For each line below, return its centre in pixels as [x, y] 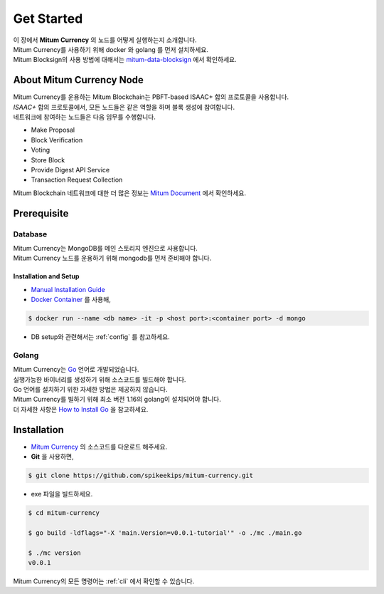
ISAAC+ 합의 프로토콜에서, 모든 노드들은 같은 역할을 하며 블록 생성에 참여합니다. [124, 107]
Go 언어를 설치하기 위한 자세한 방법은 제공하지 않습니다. [90, 389]
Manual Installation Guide [68, 289]
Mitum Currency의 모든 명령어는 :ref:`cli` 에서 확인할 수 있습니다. [104, 581]
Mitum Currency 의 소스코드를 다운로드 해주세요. [99, 447]
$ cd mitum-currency [64, 513]
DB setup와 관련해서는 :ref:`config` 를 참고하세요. [100, 337]
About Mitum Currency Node [78, 80]
